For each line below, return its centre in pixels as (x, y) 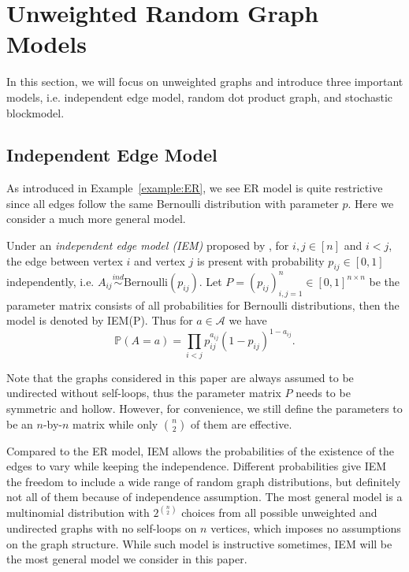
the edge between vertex (65, 260)
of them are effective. (241, 423)
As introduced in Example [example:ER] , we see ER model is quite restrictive (195, 188)
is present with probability (261, 260)
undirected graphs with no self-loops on (102, 527)
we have (248, 320)
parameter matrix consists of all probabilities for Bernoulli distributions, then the (203, 305)
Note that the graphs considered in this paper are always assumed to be (180, 377)
